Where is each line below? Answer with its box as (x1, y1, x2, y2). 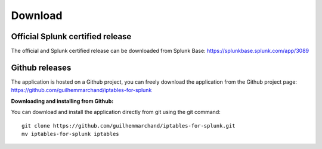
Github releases (11, 62, 72, 72)
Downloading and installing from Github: (11, 97, 114, 104)
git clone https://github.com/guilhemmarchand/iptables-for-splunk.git (21, 122, 236, 129)
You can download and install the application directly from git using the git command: (11, 109, 221, 116)
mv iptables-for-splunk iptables (21, 131, 119, 137)
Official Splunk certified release (11, 31, 132, 42)
